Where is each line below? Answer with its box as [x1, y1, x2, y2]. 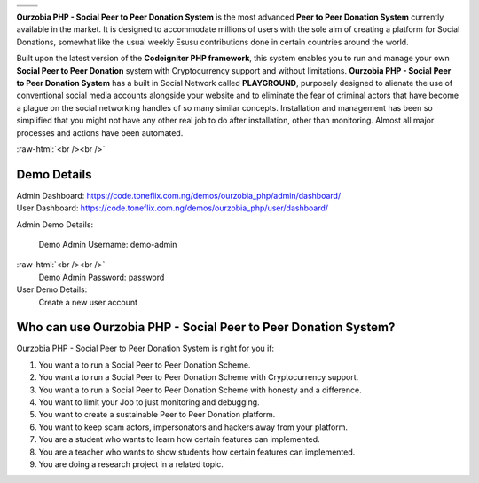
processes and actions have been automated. [16, 127, 184, 138]
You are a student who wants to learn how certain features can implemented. [38, 434, 320, 445]
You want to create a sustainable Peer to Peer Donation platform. [38, 409, 276, 420]
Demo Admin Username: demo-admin [38, 239, 177, 249]
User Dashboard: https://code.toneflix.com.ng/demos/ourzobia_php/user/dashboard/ [16, 202, 328, 213]
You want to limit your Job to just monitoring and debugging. [38, 397, 261, 408]
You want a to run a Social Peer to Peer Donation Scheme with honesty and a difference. [38, 384, 363, 395]
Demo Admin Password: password [38, 272, 165, 282]
